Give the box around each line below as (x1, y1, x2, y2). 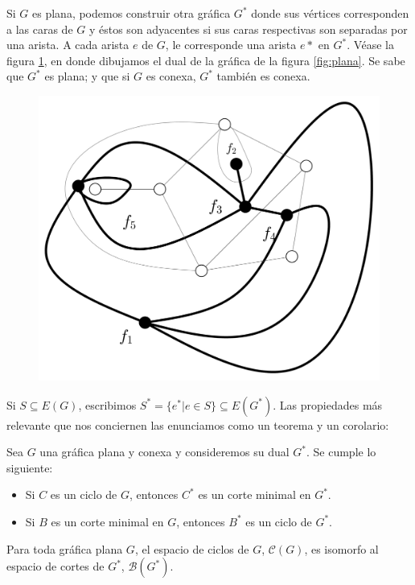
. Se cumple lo (306, 443, 376, 460)
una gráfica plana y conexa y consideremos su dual (39, 443, 290, 460)
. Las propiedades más (273, 396, 383, 413)
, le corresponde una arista (165, 36, 297, 53)
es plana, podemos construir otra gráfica (32, 5, 231, 21)
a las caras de (6, 20, 73, 37)
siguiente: (6, 459, 53, 476)
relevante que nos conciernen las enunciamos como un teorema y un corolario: (6, 416, 389, 433)
